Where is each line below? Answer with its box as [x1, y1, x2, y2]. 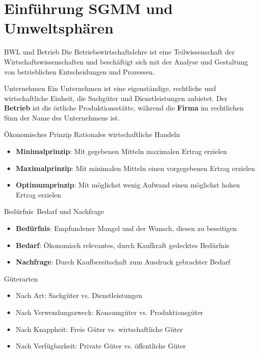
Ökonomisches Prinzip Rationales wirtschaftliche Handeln [4, 129, 180, 139]
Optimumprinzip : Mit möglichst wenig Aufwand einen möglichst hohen [15, 179, 240, 190]
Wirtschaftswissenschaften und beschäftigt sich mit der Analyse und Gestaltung [4, 56, 248, 66]
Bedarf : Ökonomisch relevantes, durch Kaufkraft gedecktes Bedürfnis [15, 239, 230, 250]
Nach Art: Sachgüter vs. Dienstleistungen [15, 290, 143, 300]
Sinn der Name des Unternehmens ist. [4, 112, 120, 122]
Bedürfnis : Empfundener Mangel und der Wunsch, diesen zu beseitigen [15, 223, 237, 233]
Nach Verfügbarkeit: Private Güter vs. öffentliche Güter [15, 340, 186, 351]
